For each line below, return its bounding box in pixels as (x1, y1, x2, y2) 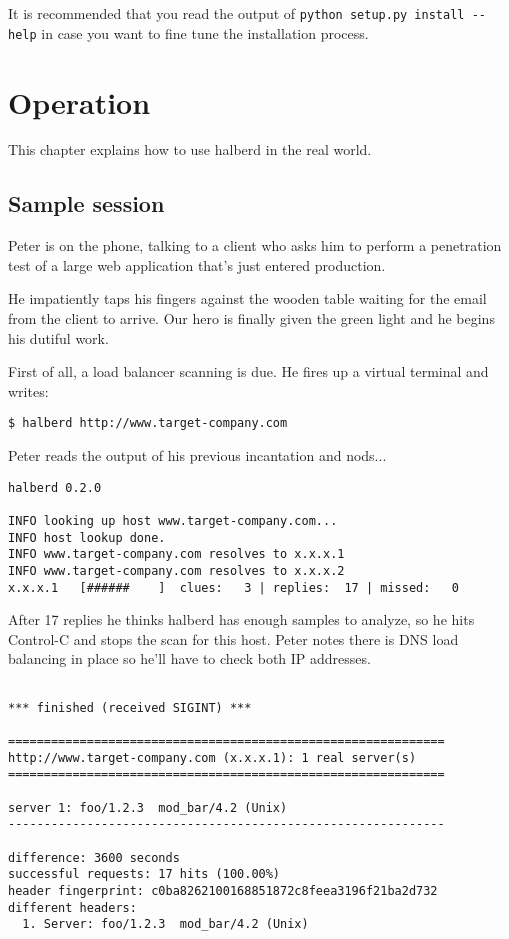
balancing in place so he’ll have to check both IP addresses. (8, 648, 371, 669)
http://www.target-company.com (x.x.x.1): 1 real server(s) (8, 750, 417, 765)
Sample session (8, 188, 165, 219)
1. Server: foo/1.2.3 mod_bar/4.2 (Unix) (22, 917, 309, 932)
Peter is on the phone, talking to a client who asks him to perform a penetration (8, 235, 502, 256)
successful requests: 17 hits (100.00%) (8, 867, 281, 882)
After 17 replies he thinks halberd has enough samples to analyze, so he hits (8, 609, 475, 630)
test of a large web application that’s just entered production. (8, 254, 386, 275)
